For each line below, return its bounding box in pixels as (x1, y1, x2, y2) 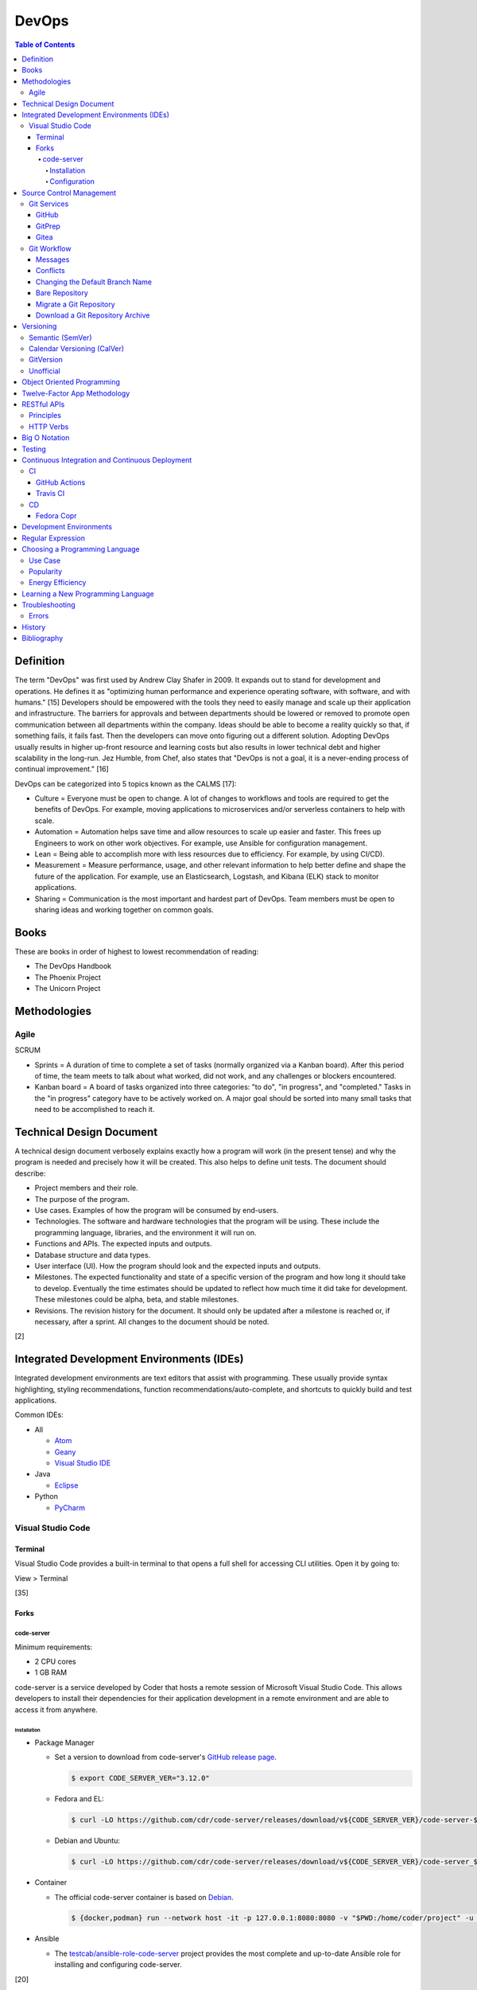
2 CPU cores (34, 1656, 76, 1667)
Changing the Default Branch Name (36, 277, 153, 287)
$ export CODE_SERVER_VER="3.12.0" (71, 1773, 210, 1783)
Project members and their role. (34, 1183, 138, 1193)
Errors (29, 611, 49, 621)
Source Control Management (21, 188, 117, 197)
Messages (36, 255, 70, 264)
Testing (21, 444, 47, 454)
